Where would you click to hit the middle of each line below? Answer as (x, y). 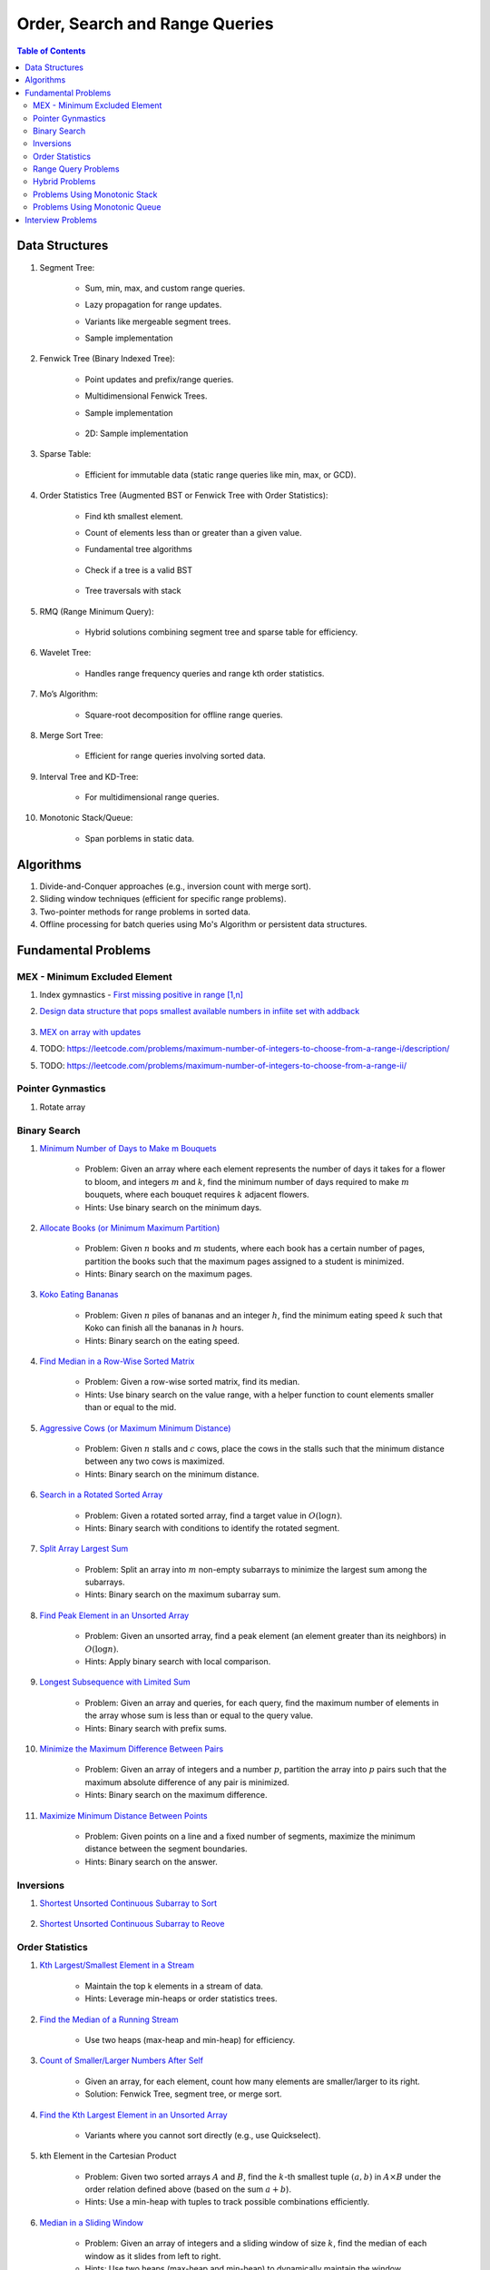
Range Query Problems (76, 169)
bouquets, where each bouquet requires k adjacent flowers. (197, 1195)
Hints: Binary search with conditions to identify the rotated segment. (212, 1528)
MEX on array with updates (90, 1031)
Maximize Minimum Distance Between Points (123, 1815)
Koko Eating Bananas (79, 1295)
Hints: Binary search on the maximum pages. (169, 1274)
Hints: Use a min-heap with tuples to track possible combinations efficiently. (227, 2202)
